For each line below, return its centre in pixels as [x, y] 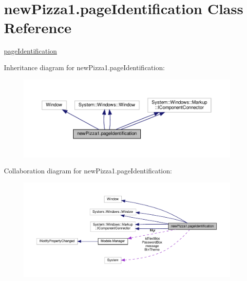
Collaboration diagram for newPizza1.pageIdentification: [88, 171]
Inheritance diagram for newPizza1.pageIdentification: [85, 67]
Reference [38, 28]
